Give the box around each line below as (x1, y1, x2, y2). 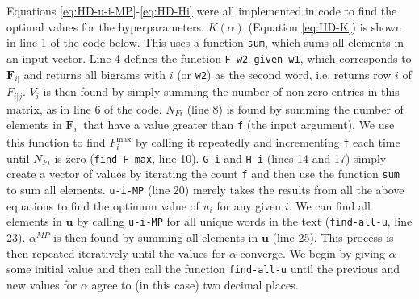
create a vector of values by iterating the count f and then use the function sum (6, 165, 400, 182)
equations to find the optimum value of (6, 197, 199, 214)
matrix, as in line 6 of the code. (6, 100, 162, 117)
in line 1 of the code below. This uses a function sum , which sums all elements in (6, 34, 404, 51)
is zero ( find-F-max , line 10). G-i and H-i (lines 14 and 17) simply (54, 149, 387, 166)
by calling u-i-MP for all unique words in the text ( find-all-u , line (77, 213, 413, 230)
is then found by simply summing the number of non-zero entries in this (43, 83, 400, 100)
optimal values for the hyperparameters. (6, 18, 204, 35)
